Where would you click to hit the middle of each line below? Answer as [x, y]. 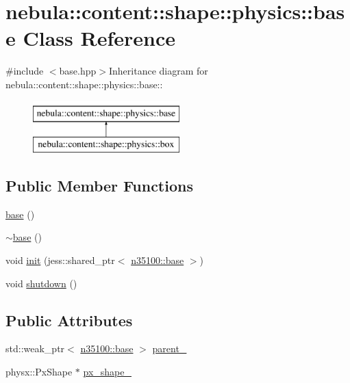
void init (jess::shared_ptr [60, 260]
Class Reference [99, 38]
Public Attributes [69, 320]
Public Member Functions [99, 186]
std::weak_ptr [35, 348]
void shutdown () [41, 283]
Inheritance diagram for [158, 71]
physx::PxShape [39, 372]
